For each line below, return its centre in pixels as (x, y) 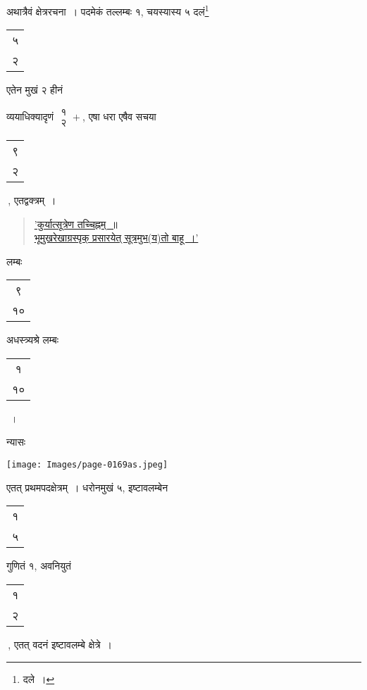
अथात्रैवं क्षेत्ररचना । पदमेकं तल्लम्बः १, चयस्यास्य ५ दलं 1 (108, 10)
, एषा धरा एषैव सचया (119, 116)
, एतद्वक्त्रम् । (32, 200)
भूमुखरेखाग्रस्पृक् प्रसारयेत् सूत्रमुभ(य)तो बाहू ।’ (116, 238)
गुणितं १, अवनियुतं (39, 566)
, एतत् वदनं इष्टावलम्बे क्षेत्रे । (60, 644)
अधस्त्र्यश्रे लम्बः (33, 340)
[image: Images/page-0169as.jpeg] (87, 465)
